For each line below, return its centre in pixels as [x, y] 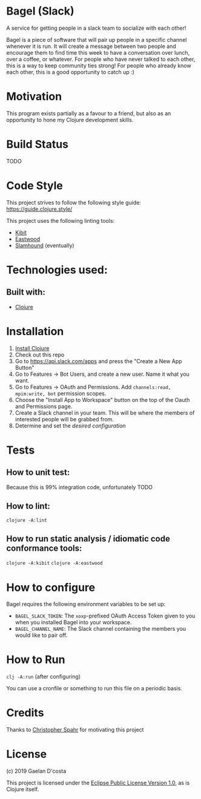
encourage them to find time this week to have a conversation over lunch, [98, 52]
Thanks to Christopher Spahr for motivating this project [75, 730]
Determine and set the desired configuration [70, 426]
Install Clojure [32, 348]
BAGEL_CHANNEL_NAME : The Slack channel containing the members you [100, 629]
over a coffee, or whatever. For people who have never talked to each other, [101, 59]
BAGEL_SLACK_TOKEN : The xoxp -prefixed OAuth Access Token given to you [105, 616]
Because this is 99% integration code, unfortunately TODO [80, 487]
